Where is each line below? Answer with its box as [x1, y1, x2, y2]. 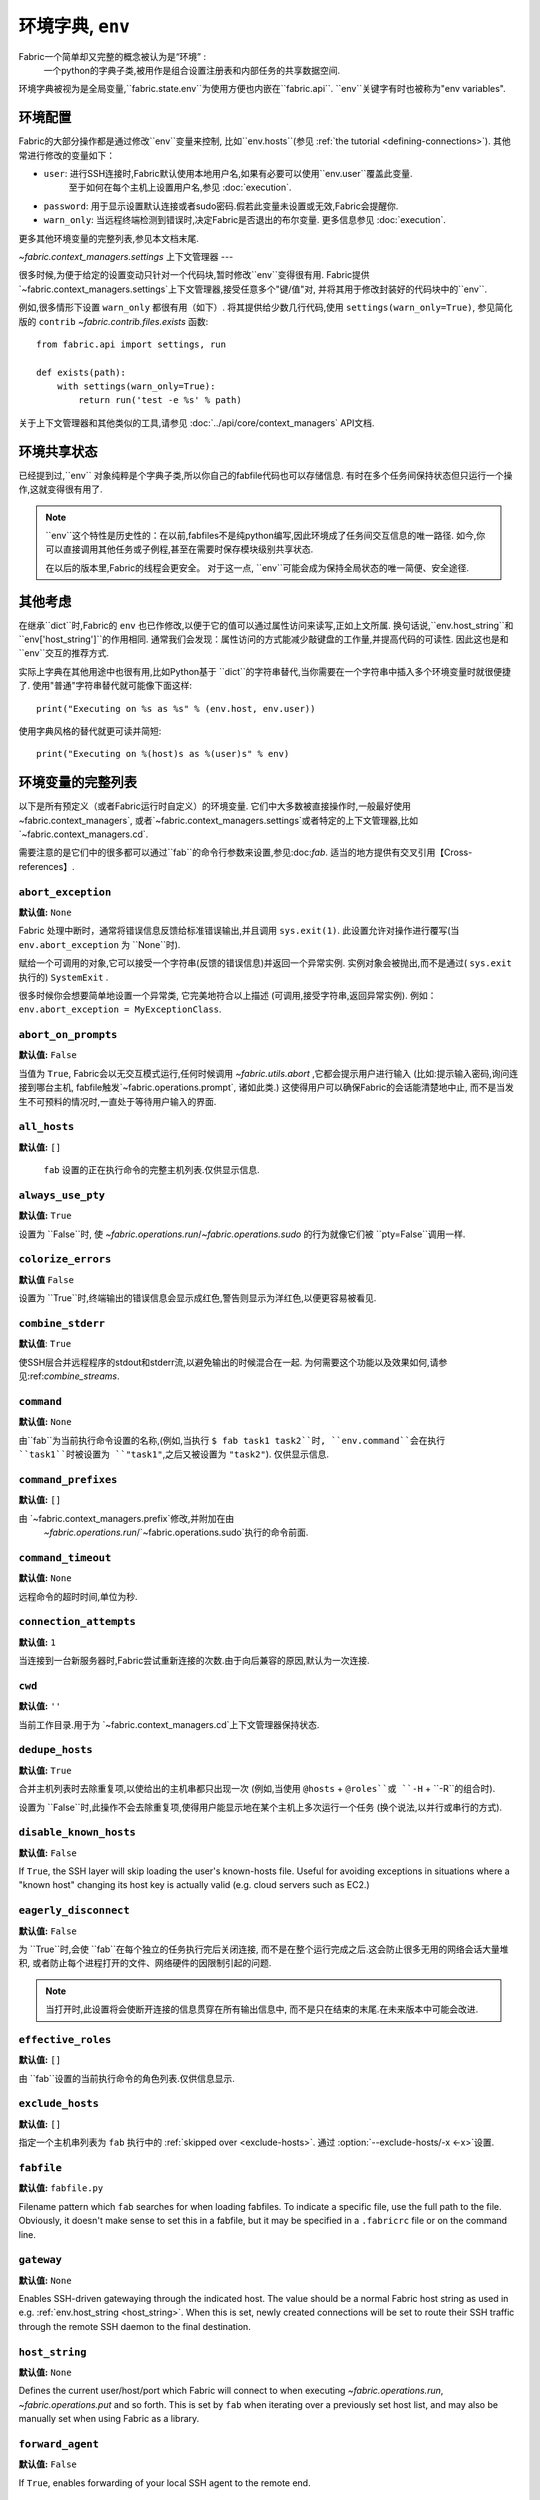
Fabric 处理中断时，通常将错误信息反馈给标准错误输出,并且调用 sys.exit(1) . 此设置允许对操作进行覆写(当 [18, 925, 460, 937]
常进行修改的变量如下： [18, 149, 115, 161]
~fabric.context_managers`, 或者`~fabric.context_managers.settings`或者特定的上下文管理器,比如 [18, 814, 419, 826]
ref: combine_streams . [30, 1370, 120, 1382]
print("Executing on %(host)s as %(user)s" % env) [36, 748, 290, 760]
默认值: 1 [18, 1636, 57, 1648]
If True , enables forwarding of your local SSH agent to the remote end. [18, 2476, 311, 2489]
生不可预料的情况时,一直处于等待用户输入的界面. [18, 1095, 217, 1107]
